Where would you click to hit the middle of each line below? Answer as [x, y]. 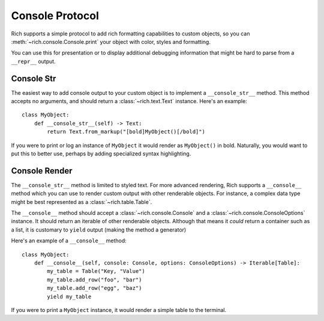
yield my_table [69, 296]
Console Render [42, 171]
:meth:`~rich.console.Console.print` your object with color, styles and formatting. [111, 41]
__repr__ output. [34, 61]
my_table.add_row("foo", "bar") [94, 280]
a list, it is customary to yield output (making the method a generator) [99, 229]
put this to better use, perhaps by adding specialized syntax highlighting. [101, 154]
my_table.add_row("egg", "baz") [94, 288]
